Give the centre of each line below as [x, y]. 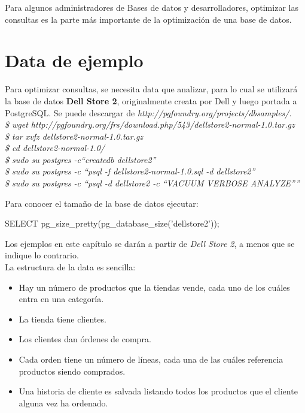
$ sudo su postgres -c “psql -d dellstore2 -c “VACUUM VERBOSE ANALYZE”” [152, 183]
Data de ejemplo [74, 60]
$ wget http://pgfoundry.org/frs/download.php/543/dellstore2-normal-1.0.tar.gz [150, 124]
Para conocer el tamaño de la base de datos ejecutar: [102, 203]
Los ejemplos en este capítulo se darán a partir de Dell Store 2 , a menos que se [150, 243]
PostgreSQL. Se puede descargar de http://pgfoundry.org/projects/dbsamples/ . [148, 112]
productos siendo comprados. [72, 371]
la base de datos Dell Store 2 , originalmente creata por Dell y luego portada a [151, 100]
